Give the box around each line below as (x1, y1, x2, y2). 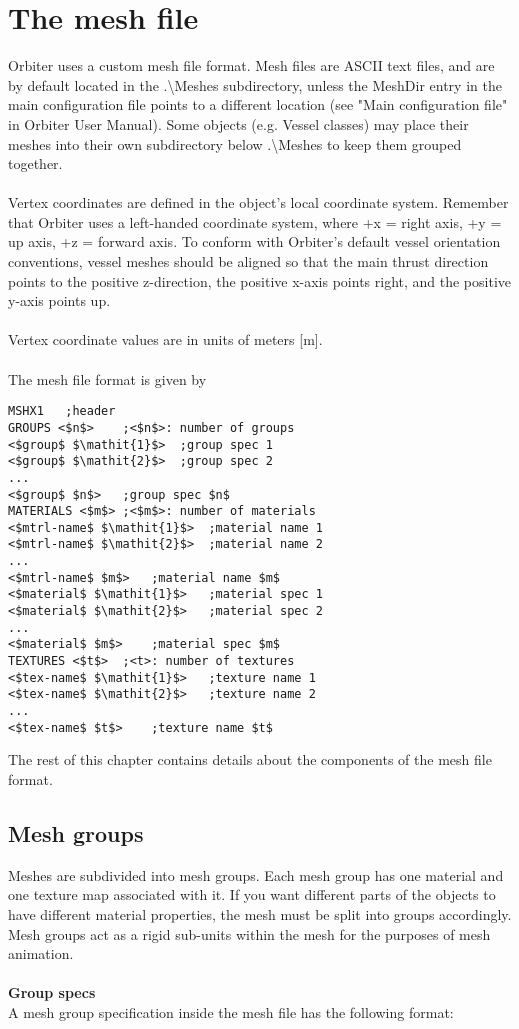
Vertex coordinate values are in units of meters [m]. (8, 329, 323, 350)
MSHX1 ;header (8, 404, 116, 419)
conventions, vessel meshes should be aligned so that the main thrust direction (8, 251, 489, 272)
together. (8, 153, 63, 174)
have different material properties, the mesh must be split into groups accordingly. (8, 903, 512, 924)
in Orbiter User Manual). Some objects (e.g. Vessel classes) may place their (8, 113, 469, 134)
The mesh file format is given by (8, 368, 207, 389)
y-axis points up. (8, 290, 111, 311)
